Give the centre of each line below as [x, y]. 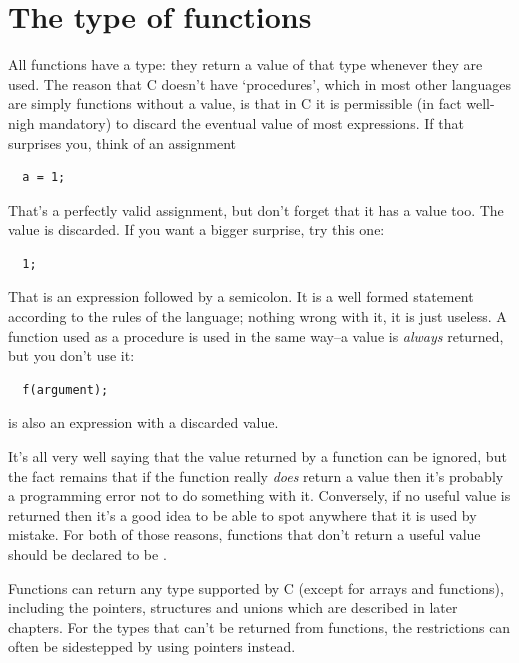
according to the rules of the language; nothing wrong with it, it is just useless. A [257, 316]
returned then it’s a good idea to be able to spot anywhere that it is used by [242, 514]
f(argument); [65, 389]
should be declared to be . [87, 554]
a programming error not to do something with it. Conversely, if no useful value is [259, 495]
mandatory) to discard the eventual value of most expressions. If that [251, 122]
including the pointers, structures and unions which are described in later [233, 607]
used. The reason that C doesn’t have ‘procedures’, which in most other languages [260, 83]
